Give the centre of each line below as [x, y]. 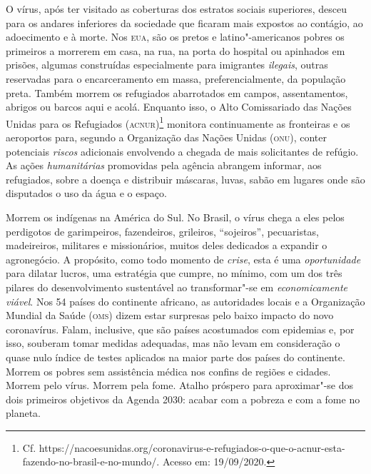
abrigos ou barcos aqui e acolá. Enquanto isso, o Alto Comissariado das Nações [179, 107]
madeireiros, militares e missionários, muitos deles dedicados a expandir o [167, 245]
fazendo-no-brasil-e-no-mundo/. [91, 462]
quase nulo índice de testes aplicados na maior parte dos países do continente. [176, 357]
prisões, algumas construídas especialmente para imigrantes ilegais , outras [167, 65]
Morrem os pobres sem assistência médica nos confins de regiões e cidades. [168, 371]
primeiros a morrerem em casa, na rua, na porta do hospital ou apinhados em [176, 50]
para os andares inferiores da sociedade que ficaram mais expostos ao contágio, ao [184, 22]
